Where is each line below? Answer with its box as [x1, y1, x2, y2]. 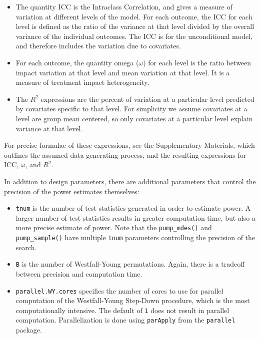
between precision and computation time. [15, 268, 142, 279]
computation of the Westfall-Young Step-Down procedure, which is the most [15, 295, 250, 306]
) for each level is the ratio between [143, 57, 251, 67]
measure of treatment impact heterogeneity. [15, 77, 149, 87]
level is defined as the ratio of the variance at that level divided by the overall [15, 21, 254, 31]
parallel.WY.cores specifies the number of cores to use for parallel [15, 285, 223, 296]
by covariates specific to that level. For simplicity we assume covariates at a [15, 103, 247, 114]
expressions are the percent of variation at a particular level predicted [40, 93, 254, 104]
